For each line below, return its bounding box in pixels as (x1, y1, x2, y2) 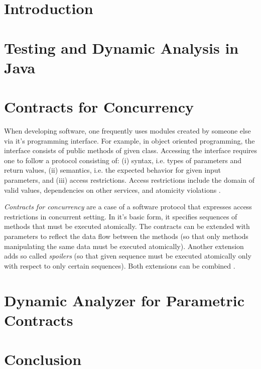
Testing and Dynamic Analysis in (4, 37, 239, 58)
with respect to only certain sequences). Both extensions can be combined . (4, 260, 235, 271)
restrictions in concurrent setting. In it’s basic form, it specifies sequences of (4, 211, 237, 221)
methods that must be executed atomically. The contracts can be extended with (4, 221, 250, 231)
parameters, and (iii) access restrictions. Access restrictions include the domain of (4, 175, 255, 185)
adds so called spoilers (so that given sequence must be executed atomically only (4, 251, 251, 261)
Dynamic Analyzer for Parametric (4, 290, 245, 310)
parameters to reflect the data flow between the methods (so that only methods (4, 231, 248, 241)
